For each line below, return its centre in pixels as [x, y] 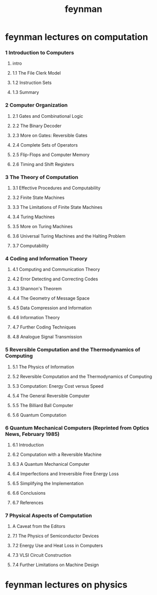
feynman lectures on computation [77, 37]
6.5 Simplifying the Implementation [48, 483]
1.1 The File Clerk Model [37, 73]
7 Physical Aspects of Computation [48, 515]
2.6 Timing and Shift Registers [43, 164]
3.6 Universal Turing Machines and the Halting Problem [69, 236]
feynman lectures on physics [66, 585]
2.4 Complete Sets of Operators [45, 145]
